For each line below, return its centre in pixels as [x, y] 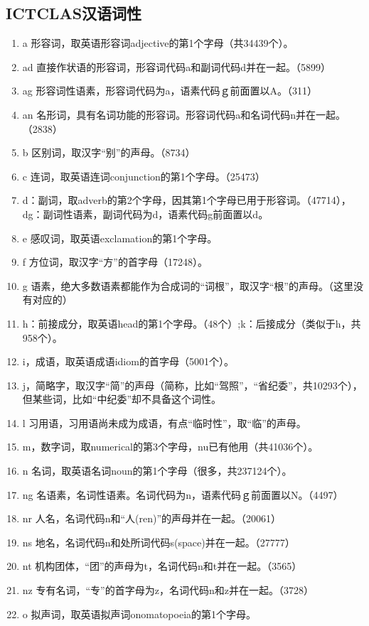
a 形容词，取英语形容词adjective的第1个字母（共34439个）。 [158, 43]
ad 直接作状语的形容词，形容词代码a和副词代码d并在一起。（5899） [177, 66]
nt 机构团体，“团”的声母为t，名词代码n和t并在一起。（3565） [162, 566]
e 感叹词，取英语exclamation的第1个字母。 [120, 238]
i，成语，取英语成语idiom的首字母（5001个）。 [128, 361]
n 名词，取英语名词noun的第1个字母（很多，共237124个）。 [157, 471]
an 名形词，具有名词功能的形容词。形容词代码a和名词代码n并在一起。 [184, 114]
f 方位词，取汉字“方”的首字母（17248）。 [115, 262]
